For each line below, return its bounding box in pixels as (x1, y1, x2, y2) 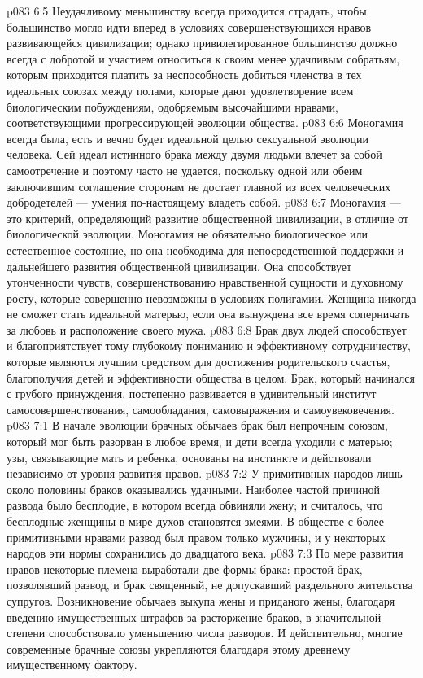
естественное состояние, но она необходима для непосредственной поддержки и (7, 241, 404, 258)
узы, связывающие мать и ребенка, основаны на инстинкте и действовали (7, 448, 372, 466)
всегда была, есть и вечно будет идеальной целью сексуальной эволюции (7, 129, 369, 147)
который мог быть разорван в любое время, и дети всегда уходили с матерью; (7, 433, 393, 450)
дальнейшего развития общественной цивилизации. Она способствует (7, 257, 352, 274)
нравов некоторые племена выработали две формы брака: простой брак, (7, 560, 363, 577)
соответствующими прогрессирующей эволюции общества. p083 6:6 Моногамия (7, 114, 403, 131)
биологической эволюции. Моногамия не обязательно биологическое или (7, 225, 368, 243)
